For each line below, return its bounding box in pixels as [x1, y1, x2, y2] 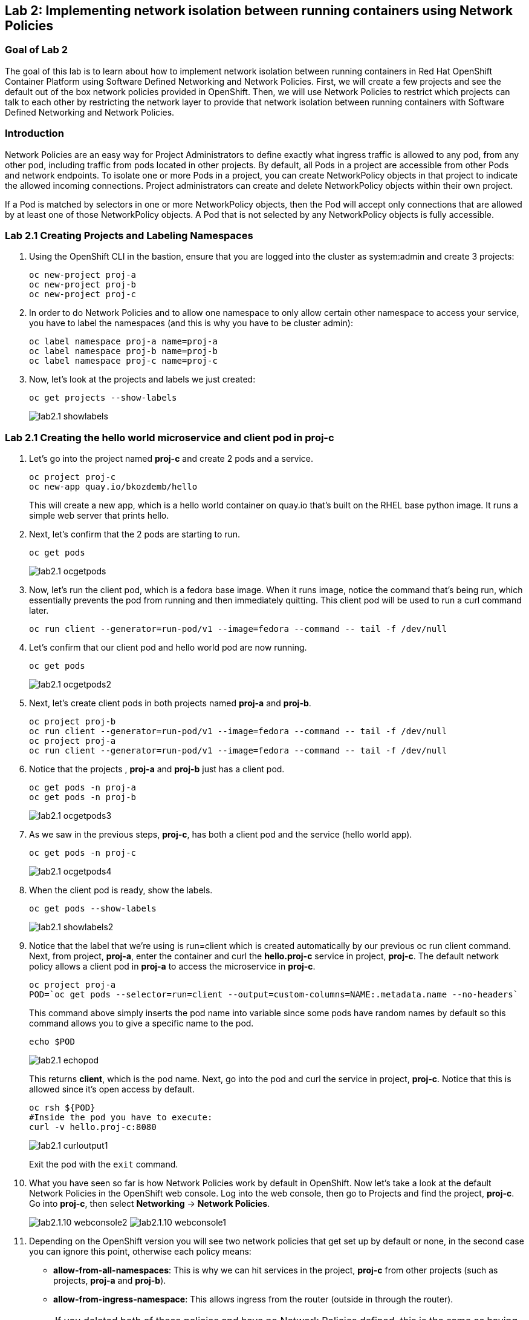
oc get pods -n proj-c [29, 848, 137, 858]
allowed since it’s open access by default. [29, 1084, 195, 1095]
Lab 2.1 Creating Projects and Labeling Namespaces [5, 229, 253, 241]
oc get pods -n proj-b [29, 792, 137, 803]
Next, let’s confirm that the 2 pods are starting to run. [29, 529, 241, 540]
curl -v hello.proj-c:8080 [29, 1122, 157, 1132]
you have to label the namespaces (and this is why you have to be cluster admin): [29, 318, 353, 329]
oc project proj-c [29, 472, 116, 482]
